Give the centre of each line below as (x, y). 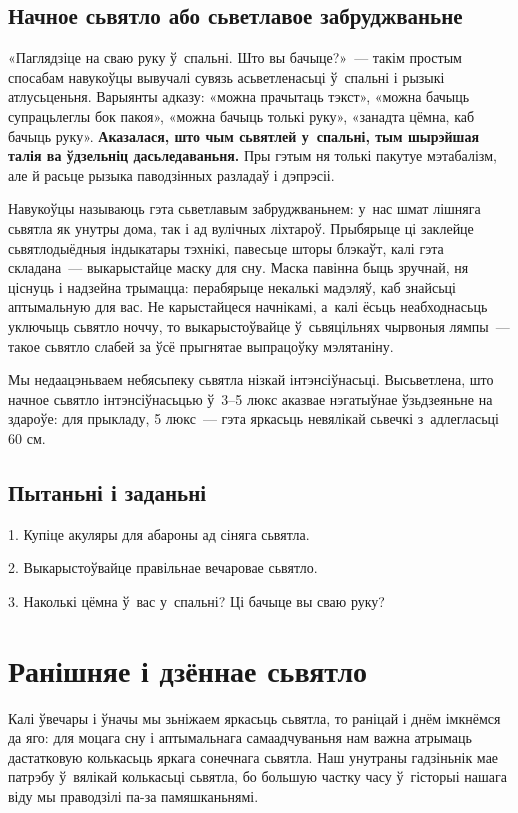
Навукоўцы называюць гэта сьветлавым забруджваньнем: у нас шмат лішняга (244, 208)
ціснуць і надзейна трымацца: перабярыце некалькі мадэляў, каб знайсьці (232, 286)
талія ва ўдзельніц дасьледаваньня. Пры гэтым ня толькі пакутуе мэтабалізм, (252, 155)
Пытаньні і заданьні (107, 491)
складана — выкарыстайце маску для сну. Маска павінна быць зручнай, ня (238, 267)
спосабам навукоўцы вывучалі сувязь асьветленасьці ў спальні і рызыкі (226, 76)
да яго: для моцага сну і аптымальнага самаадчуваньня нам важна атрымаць (240, 737)
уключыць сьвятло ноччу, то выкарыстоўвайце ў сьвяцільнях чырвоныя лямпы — (259, 325)
